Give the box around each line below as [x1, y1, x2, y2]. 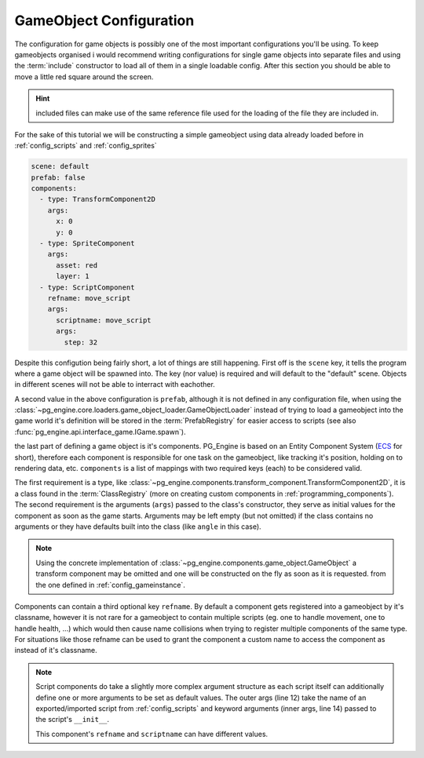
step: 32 [64, 337, 98, 347]
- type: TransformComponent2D [39, 195, 156, 204]
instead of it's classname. [14, 646, 97, 655]
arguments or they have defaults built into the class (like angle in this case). [14, 522, 262, 531]
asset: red [56, 261, 98, 270]
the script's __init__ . [35, 715, 110, 724]
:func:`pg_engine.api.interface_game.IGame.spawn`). [14, 427, 186, 436]
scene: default [31, 162, 90, 171]
